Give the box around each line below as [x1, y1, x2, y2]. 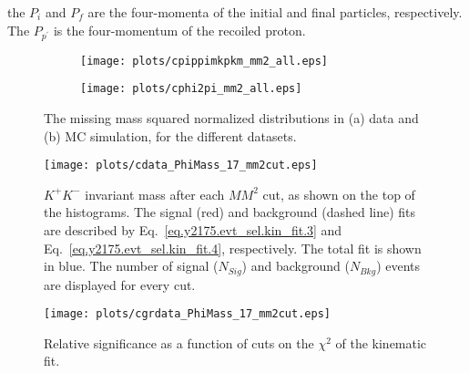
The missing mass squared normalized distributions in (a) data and [44, 108, 419, 127]
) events [376, 256, 421, 275]
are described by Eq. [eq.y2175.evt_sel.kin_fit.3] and [44, 220, 342, 239]
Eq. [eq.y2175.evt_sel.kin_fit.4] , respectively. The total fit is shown [44, 238, 422, 257]
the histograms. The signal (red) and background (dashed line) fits [44, 202, 416, 222]
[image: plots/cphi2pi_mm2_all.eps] [80, 82, 302, 96]
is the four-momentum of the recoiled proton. [53, 20, 306, 39]
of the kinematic [335, 333, 427, 352]
